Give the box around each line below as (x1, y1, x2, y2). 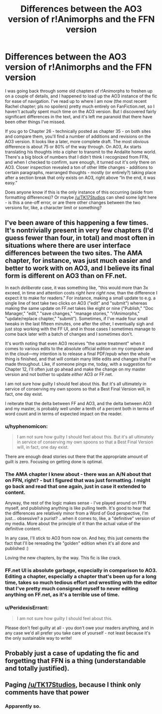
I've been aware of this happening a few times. (5, 219, 148, 227)
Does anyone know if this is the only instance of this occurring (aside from (5, 189, 153, 195)
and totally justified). (5, 664, 70, 672)
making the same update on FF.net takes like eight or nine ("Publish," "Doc (5, 305, 154, 311)
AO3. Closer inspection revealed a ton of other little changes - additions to (5, 164, 153, 170)
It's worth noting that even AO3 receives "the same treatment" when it (5, 341, 145, 346)
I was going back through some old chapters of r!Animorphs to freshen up (5, 88, 153, 94)
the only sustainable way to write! (5, 635, 72, 641)
